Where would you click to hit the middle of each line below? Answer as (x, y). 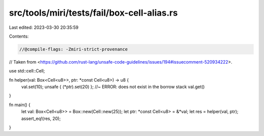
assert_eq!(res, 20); (41, 118)
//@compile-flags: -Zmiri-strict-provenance (74, 49)
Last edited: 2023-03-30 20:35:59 (44, 27)
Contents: (19, 36)
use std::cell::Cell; (27, 71)
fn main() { (20, 105)
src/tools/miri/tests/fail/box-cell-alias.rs (93, 13)
